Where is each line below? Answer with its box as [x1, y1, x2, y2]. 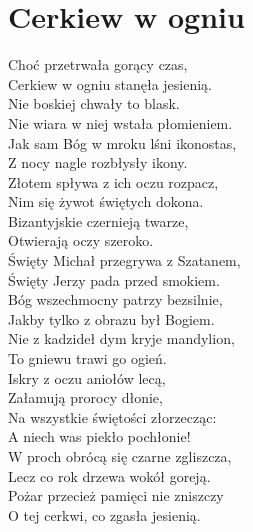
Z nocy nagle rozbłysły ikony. [8, 152, 188, 173]
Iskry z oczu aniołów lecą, [8, 367, 166, 388]
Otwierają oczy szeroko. [8, 230, 154, 251]
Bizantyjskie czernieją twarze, [8, 210, 189, 231]
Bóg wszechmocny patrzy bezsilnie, [8, 289, 223, 310]
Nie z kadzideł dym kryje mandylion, [8, 328, 235, 349]
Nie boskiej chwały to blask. [8, 93, 180, 114]
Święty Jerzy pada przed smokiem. [8, 269, 220, 290]
